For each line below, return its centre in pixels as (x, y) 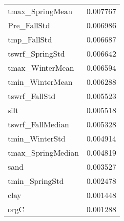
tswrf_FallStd (32, 96)
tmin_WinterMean (40, 82)
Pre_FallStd (29, 25)
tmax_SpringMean (40, 11)
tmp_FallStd (30, 39)
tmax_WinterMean (41, 68)
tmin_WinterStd (37, 138)
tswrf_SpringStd (36, 53)
